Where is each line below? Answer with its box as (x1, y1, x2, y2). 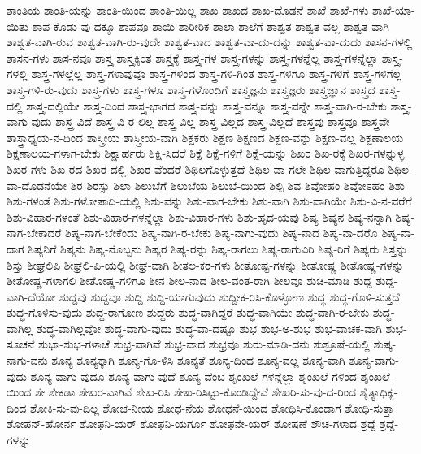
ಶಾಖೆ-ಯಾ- (372, 2, 415, 18)
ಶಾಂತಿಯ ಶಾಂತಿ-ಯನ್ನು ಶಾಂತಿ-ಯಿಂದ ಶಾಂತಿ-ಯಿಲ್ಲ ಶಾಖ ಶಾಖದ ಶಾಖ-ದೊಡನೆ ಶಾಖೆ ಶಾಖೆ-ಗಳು (7, 2, 369, 18)
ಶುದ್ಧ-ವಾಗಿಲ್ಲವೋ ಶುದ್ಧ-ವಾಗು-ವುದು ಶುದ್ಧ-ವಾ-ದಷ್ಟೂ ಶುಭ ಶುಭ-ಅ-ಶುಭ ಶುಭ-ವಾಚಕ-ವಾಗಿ (36, 319, 382, 336)
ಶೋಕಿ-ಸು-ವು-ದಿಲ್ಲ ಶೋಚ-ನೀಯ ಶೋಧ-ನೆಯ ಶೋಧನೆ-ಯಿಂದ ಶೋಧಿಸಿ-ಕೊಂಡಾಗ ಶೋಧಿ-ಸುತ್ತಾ (29, 399, 394, 416)
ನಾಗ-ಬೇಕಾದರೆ (7, 224, 62, 241)
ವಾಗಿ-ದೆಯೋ (7, 288, 56, 305)
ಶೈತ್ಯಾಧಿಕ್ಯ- (359, 383, 398, 400)
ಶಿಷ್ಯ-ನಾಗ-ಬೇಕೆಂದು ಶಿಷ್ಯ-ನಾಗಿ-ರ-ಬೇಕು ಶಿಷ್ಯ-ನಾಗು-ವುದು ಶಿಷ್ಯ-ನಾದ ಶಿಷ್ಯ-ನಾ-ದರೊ (65, 224, 378, 241)
